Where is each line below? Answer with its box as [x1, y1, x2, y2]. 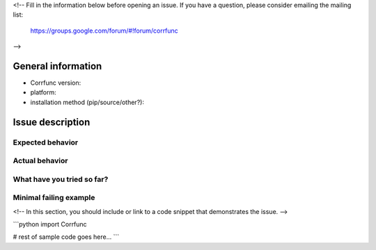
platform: [30, 88, 57, 97]
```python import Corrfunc [13, 220, 87, 228]
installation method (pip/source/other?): [30, 98, 144, 106]
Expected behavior [13, 137, 79, 147]
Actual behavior [13, 156, 68, 166]
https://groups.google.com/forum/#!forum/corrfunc [30, 26, 179, 35]
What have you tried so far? [13, 174, 109, 184]
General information [13, 60, 102, 72]
